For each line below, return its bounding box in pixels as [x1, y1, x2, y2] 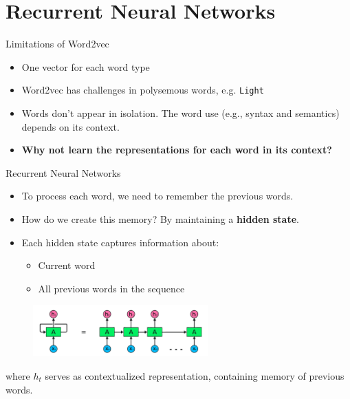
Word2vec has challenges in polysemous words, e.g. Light [21, 83, 264, 97]
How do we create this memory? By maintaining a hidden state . [21, 211, 299, 226]
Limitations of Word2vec [6, 36, 109, 51]
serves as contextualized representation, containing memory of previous [45, 368, 344, 382]
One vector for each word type [21, 59, 150, 74]
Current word [38, 258, 96, 272]
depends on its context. [21, 119, 120, 133]
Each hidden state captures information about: [21, 235, 219, 249]
